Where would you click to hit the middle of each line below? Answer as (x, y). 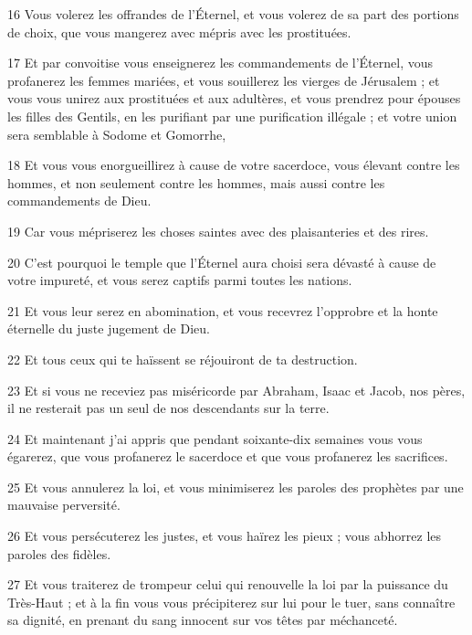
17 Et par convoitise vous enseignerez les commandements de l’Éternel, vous (220, 63)
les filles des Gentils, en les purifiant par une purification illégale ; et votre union (232, 116)
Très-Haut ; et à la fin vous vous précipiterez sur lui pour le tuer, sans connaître (231, 602)
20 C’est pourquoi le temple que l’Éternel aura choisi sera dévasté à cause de (222, 262)
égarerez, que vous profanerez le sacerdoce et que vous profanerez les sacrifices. (228, 456)
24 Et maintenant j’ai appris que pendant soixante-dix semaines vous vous (215, 438)
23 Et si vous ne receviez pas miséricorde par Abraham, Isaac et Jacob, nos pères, (236, 390)
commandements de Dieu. (79, 201)
